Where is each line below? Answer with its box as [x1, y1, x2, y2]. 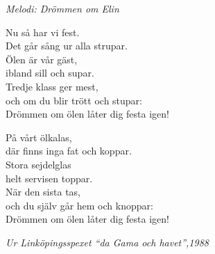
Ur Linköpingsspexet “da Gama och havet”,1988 [6, 235, 209, 249]
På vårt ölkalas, [6, 129, 72, 144]
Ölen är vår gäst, [6, 51, 78, 66]
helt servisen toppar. [6, 170, 93, 185]
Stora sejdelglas [6, 157, 71, 171]
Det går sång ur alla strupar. [6, 38, 128, 53]
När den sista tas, [6, 184, 80, 199]
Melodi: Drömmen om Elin [6, 1, 119, 15]
